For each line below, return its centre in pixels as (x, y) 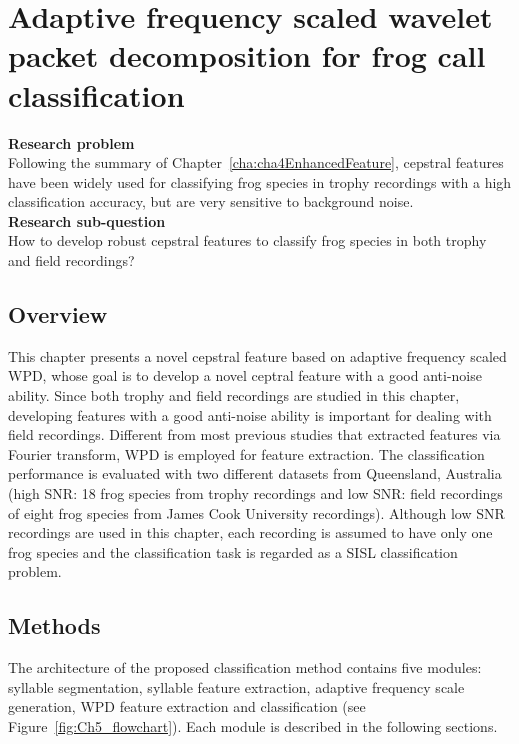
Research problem (71, 142)
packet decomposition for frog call (247, 55)
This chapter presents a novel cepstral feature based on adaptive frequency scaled (257, 355)
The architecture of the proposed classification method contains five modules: (245, 667)
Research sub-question (87, 220)
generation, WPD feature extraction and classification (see (187, 706)
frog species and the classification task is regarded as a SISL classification (233, 551)
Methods (54, 625)
